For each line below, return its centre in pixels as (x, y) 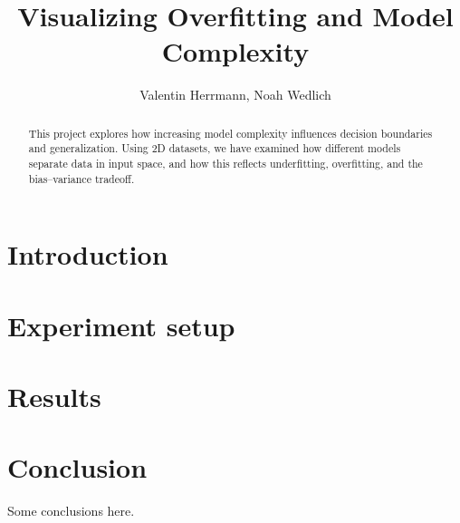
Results (54, 397)
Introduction (88, 254)
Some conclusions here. (71, 511)
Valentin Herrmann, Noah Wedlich (235, 95)
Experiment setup (121, 325)
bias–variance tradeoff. (81, 178)
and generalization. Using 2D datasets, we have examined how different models (215, 148)
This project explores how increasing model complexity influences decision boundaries (230, 133)
